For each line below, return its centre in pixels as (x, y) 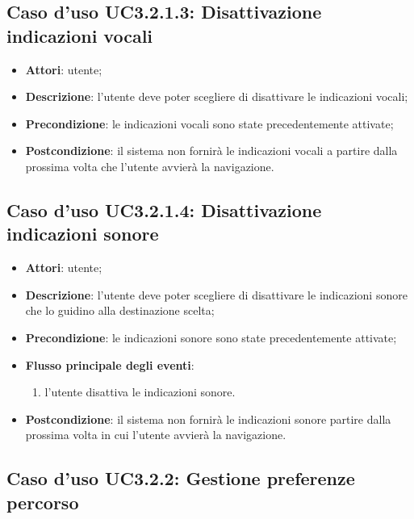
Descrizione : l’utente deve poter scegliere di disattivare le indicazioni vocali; (217, 96)
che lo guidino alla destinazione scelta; (120, 310)
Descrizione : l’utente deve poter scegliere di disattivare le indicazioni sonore (216, 294)
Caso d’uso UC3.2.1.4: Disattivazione (164, 209)
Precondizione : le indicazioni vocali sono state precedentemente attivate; (209, 123)
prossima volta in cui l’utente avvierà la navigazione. (156, 435)
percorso (43, 502)
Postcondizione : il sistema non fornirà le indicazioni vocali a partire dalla (211, 151)
